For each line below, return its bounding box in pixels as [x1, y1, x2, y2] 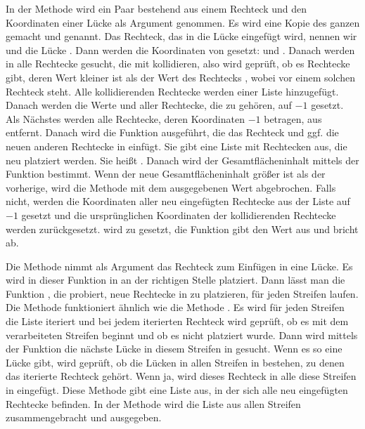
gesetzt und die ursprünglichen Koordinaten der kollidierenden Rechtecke [21, 207, 336, 222]
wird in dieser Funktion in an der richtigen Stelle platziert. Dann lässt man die [6, 272, 345, 287]
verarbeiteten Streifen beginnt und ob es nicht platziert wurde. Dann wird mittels [6, 327, 358, 342]
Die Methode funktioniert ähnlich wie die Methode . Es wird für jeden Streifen [6, 300, 345, 315]
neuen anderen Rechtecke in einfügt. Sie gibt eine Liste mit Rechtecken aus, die [6, 138, 347, 153]
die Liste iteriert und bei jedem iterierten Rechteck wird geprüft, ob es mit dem [6, 314, 349, 329]
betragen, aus [264, 111, 322, 126]
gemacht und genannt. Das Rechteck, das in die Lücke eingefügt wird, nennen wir [6, 29, 357, 44]
